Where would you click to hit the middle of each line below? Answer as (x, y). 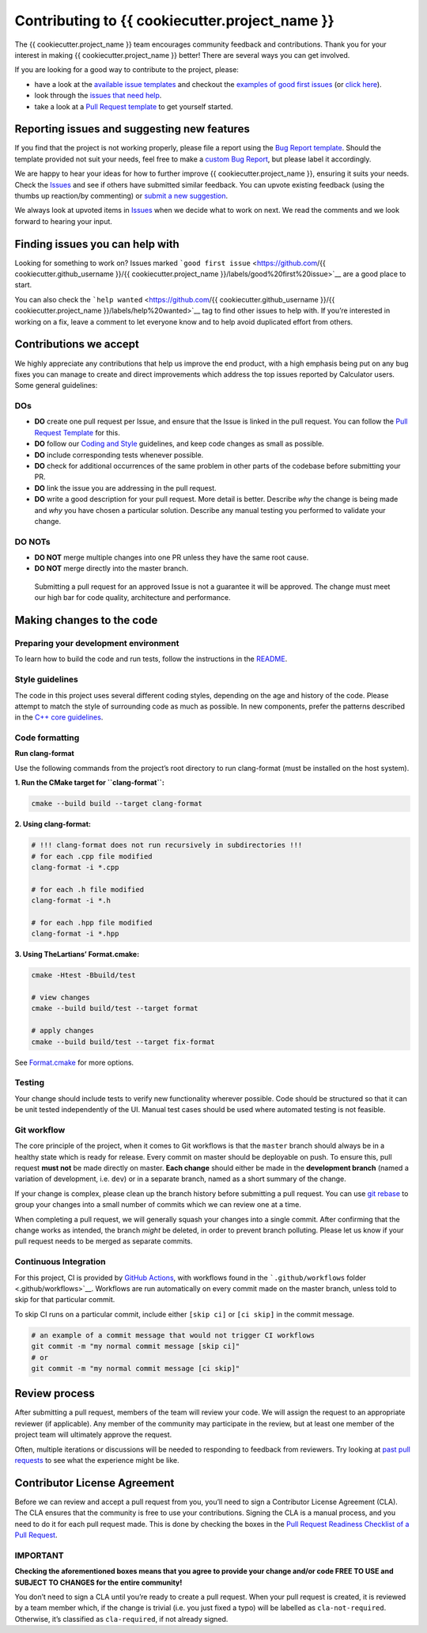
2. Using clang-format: (53, 824)
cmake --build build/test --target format (115, 1008)
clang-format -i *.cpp (75, 867)
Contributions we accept (77, 344)
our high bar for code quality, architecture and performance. (132, 598)
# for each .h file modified (88, 889)
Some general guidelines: (56, 385)
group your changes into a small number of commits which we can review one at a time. (158, 1205)
